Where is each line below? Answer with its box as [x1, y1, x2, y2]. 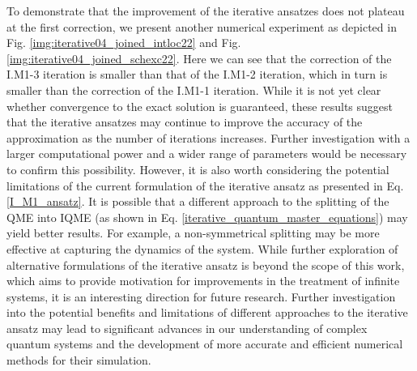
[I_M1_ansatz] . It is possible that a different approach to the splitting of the [6, 193, 389, 210]
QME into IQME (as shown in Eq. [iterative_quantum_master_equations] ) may [6, 208, 408, 225]
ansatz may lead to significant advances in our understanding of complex [6, 319, 368, 336]
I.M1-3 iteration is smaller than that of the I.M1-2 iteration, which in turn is [6, 66, 388, 83]
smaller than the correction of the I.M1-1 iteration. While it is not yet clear [6, 81, 381, 98]
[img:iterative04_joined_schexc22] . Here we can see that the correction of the [6, 49, 392, 66]
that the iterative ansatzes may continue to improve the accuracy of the [6, 113, 363, 130]
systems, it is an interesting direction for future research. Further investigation [6, 288, 396, 305]
